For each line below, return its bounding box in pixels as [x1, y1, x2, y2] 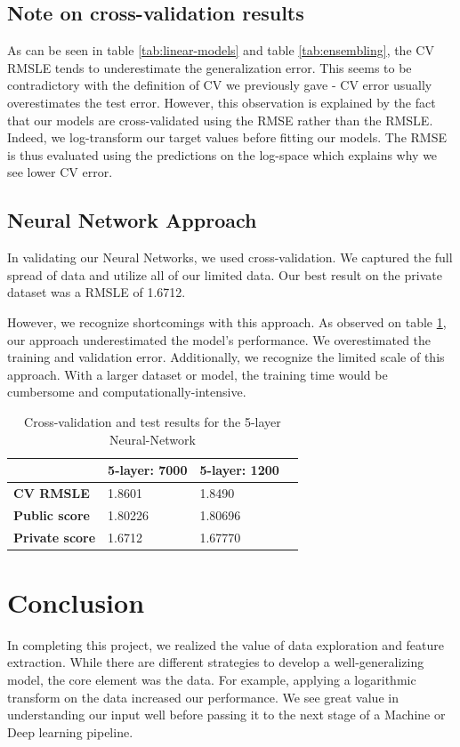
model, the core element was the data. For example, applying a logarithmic [7, 671, 416, 689]
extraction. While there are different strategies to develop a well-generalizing [7, 653, 424, 671]
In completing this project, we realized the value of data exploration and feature [7, 635, 445, 654]
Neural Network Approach [7, 206, 257, 234]
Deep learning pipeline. [7, 722, 133, 741]
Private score [13, 527, 96, 546]
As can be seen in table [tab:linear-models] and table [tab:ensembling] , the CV [7, 41, 434, 60]
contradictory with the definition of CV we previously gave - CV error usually [7, 76, 432, 94]
